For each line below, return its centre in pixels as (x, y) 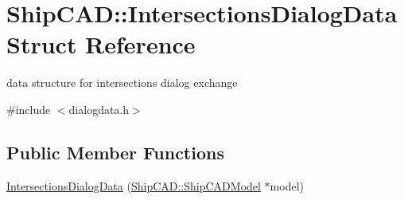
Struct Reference (101, 44)
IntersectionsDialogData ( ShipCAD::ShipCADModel (134, 185)
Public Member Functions (115, 152)
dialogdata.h (99, 109)
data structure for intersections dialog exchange (122, 82)
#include (29, 109)
